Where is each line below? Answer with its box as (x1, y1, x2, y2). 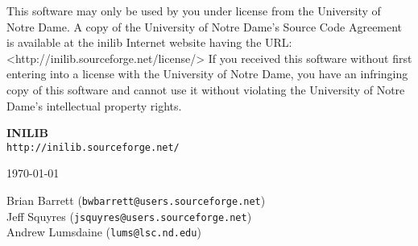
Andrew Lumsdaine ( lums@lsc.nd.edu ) (6, 223, 201, 240)
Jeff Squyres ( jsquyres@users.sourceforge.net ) (6, 207, 252, 224)
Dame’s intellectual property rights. (6, 97, 182, 114)
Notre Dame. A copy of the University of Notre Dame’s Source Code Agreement (6, 18, 403, 35)
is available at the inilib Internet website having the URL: (6, 34, 292, 51)
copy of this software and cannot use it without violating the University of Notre (6, 81, 405, 98)
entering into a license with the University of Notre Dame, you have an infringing (6, 65, 408, 82)
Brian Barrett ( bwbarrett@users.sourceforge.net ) (6, 192, 266, 208)
